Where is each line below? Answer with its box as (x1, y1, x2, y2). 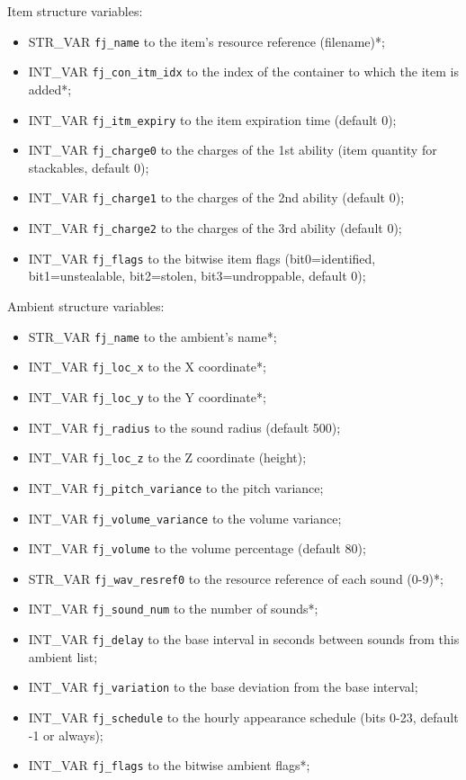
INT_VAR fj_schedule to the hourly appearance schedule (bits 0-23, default (28, 708, 459, 727)
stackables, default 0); (28, 157, 149, 176)
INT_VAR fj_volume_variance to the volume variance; (28, 508, 342, 527)
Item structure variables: (7, 2, 143, 20)
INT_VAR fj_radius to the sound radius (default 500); (28, 417, 341, 436)
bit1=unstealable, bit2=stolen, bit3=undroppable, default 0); (28, 266, 366, 285)
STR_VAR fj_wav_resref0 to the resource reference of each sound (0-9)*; (28, 569, 444, 587)
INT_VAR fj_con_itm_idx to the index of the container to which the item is (28, 62, 459, 81)
